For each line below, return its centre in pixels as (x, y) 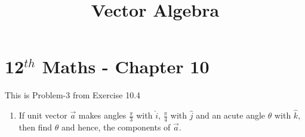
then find (36, 127)
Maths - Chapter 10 (126, 66)
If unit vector (43, 115)
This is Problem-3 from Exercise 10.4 (73, 95)
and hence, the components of (116, 127)
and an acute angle (231, 115)
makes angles (102, 115)
